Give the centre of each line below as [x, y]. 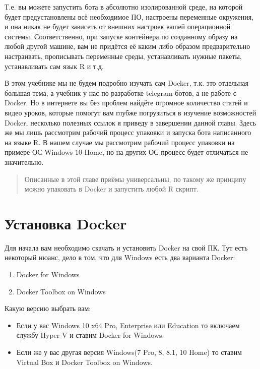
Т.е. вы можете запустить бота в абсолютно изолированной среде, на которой [124, 7]
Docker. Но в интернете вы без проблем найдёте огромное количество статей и [126, 103]
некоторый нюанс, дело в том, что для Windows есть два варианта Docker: [120, 257]
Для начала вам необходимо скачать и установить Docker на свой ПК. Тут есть [126, 247]
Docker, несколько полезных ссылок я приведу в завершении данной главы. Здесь [131, 122]
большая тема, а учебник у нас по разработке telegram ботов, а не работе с [120, 93]
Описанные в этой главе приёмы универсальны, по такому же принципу [135, 179]
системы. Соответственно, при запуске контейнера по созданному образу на [121, 36]
